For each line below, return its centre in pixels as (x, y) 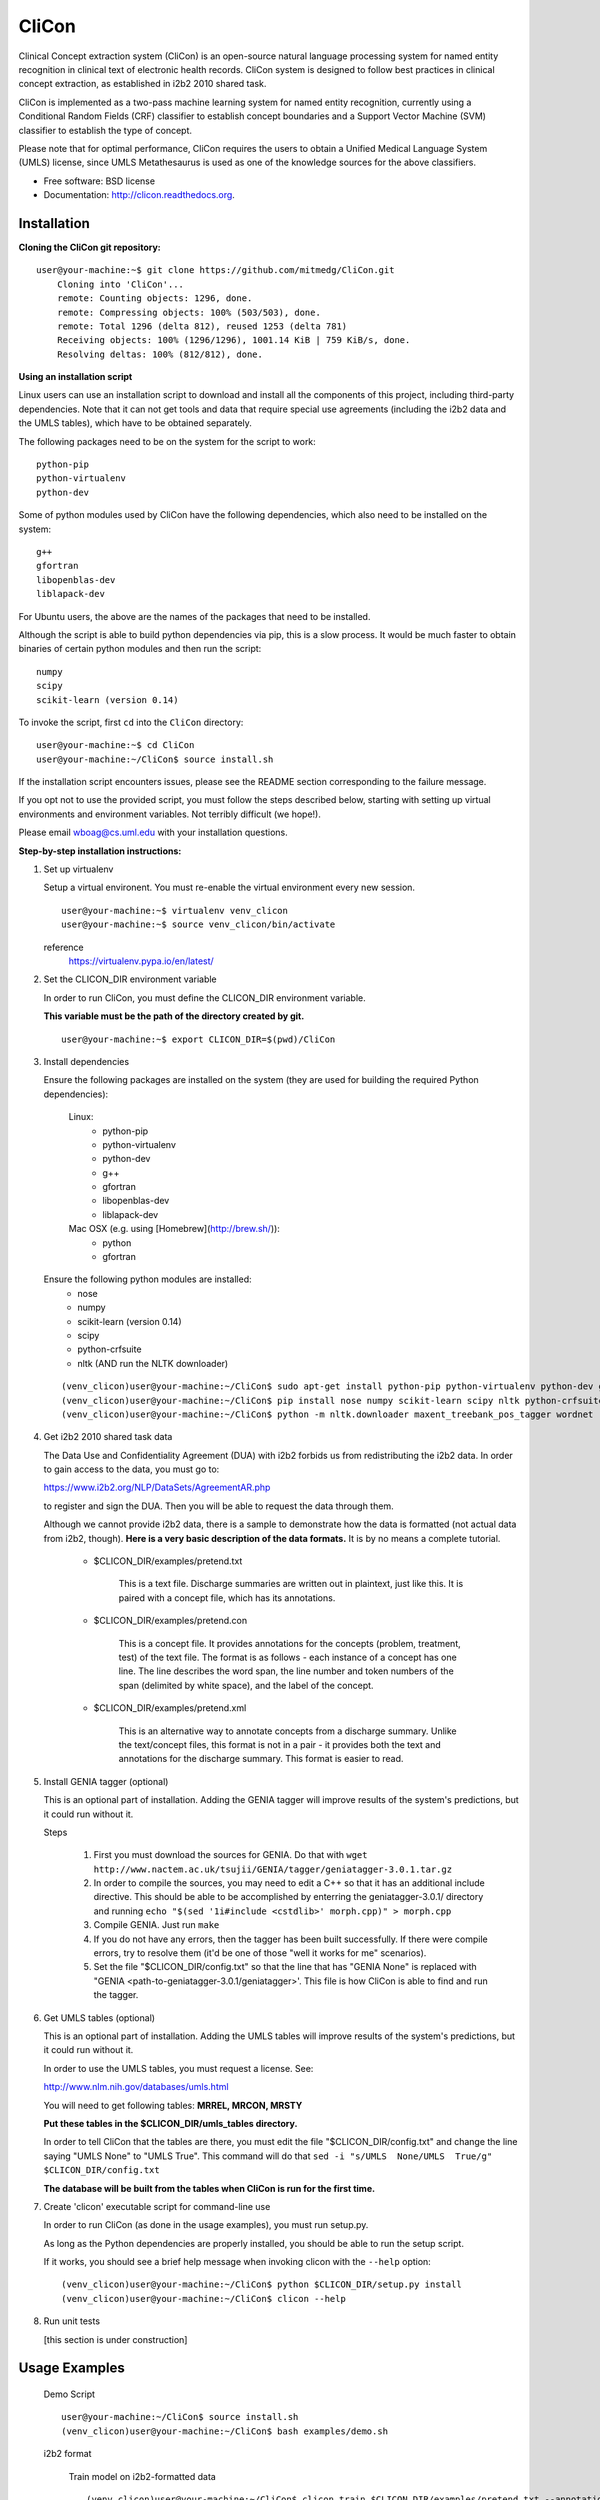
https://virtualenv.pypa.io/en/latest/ (141, 961)
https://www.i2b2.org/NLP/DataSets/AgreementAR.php (157, 1487)
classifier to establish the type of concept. (105, 130)
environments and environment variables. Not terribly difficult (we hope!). (170, 814)
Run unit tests (71, 2321)
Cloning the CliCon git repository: (90, 247)
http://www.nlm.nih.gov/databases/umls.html (136, 2087)
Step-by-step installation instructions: (100, 851)
